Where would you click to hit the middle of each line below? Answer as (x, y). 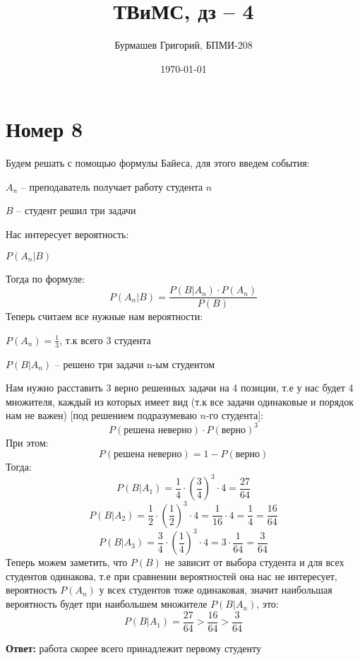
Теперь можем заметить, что (67, 562)
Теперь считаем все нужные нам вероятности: (104, 316)
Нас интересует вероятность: (67, 234)
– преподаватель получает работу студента (112, 186)
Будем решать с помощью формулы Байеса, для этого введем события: (158, 163)
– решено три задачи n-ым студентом (135, 364)
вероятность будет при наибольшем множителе (107, 604)
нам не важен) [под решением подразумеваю (101, 415)
